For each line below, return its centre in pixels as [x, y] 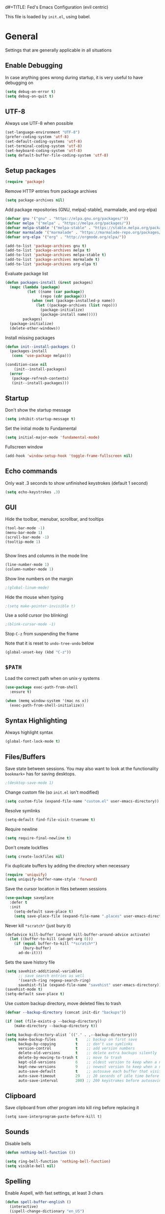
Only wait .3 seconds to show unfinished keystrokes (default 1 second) [77, 483]
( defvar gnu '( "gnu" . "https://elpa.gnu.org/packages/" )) [67, 219]
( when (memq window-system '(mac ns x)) [47, 701]
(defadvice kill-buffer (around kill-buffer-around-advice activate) [78, 934]
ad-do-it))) [30, 953]
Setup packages [31, 170]
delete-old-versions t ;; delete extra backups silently [87, 1053]
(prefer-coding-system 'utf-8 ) [37, 137]
